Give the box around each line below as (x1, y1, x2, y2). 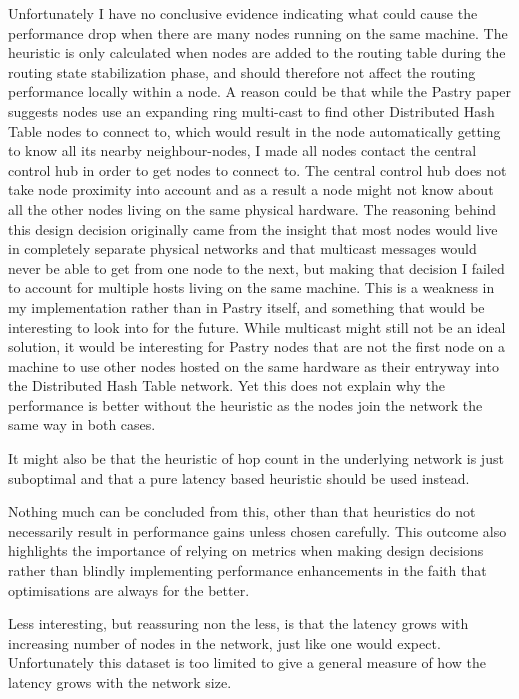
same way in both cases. (8, 414, 156, 435)
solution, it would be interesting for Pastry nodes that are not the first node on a (8, 336, 506, 357)
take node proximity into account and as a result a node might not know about (8, 179, 494, 200)
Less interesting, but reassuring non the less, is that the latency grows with (8, 613, 469, 634)
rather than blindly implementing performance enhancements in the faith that (8, 560, 487, 581)
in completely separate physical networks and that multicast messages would (8, 238, 477, 259)
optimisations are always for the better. (8, 579, 250, 600)
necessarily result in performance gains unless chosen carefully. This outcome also (8, 520, 507, 541)
